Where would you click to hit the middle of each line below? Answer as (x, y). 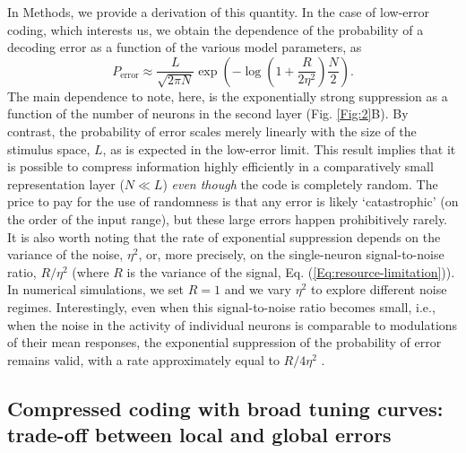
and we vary (258, 289)
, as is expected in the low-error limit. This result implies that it (279, 148)
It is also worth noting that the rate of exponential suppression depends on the (224, 236)
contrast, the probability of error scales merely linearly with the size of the (212, 131)
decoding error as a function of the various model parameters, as (185, 47)
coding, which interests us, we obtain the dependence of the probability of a (216, 29)
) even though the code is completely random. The (300, 183)
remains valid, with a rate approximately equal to (143, 359)
